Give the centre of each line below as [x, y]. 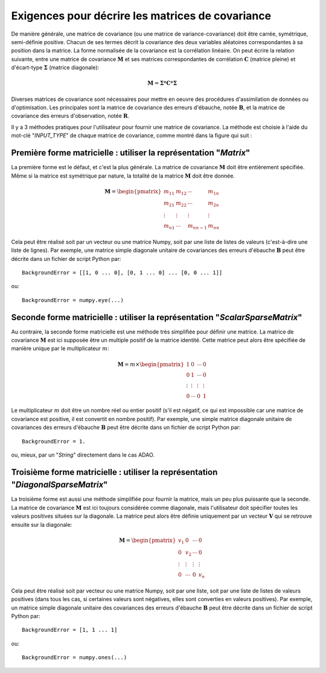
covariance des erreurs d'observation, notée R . [70, 116]
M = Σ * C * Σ [162, 83]
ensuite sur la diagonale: [42, 524]
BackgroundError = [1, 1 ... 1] [70, 630]
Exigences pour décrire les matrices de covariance [141, 16]
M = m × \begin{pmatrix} [151, 364]
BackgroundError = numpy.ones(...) [75, 658]
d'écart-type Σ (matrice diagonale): [55, 68]
